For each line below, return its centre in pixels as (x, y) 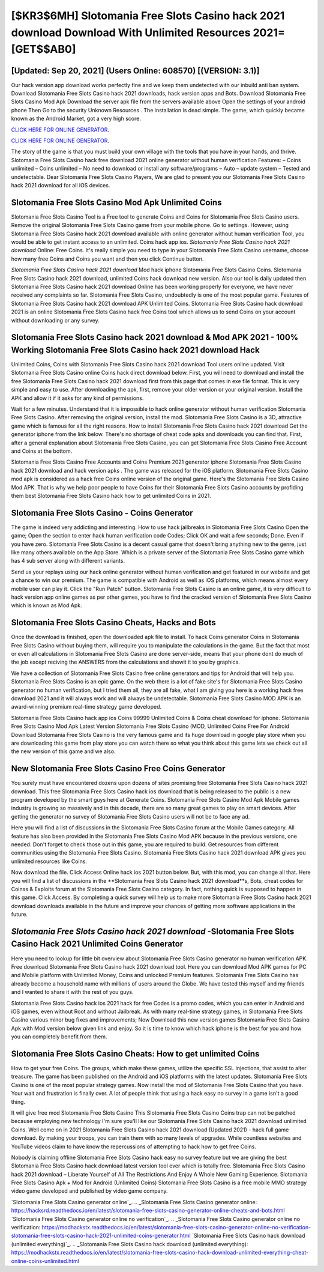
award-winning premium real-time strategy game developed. (86, 707)
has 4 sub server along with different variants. (68, 561)
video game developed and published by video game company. (89, 1191)
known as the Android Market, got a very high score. (76, 119)
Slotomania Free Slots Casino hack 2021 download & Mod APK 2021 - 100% (155, 337)
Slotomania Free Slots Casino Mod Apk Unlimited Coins (116, 202)
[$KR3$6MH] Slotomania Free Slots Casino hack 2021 (148, 16)
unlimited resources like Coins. (49, 861)
